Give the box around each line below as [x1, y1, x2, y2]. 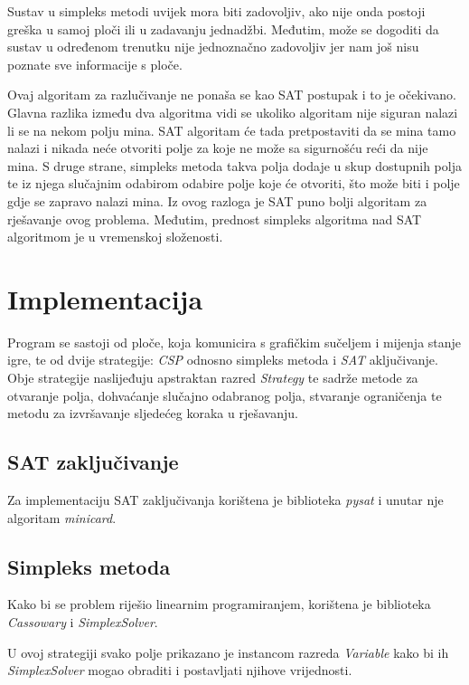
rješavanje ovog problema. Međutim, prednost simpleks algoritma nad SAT [7, 209, 422, 228]
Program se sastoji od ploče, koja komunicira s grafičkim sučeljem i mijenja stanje [7, 332, 462, 351]
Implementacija [7, 280, 203, 317]
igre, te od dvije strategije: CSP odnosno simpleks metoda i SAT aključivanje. [7, 350, 438, 369]
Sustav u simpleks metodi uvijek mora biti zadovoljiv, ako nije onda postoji [7, 2, 426, 20]
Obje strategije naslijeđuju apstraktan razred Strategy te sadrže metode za [7, 368, 418, 387]
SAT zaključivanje [7, 448, 179, 476]
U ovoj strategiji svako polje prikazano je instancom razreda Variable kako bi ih [7, 642, 449, 661]
